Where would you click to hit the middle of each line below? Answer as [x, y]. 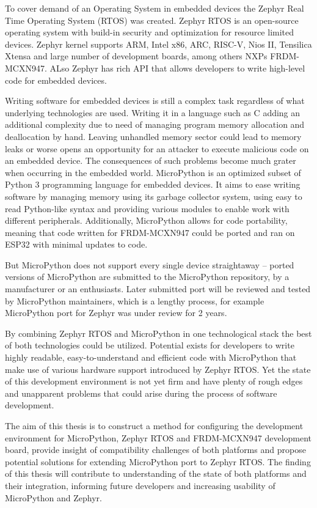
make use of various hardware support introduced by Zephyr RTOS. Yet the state [158, 369]
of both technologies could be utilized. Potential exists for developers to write [150, 345]
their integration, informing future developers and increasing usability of [140, 485]
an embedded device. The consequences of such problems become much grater [151, 160]
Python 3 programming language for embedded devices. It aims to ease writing [153, 184]
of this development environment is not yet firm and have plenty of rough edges [154, 381]
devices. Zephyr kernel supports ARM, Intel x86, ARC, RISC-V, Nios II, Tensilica [158, 44]
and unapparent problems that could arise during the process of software [141, 393]
